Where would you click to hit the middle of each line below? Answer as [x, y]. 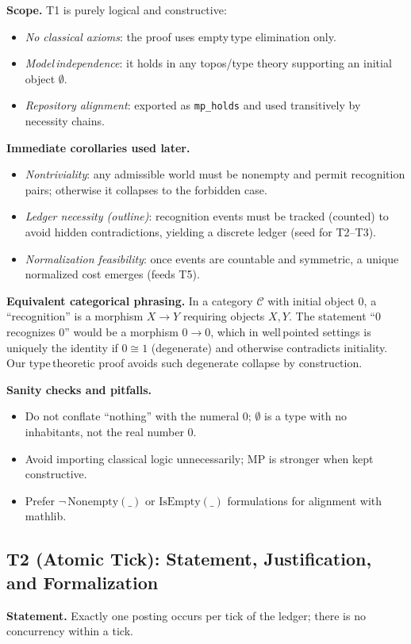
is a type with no [305, 416]
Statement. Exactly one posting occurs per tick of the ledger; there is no [186, 615]
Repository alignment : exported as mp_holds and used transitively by [193, 105]
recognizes [31, 331]
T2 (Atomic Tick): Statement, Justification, [189, 559]
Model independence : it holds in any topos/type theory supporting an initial [208, 63]
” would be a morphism [121, 331]
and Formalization [83, 582]
